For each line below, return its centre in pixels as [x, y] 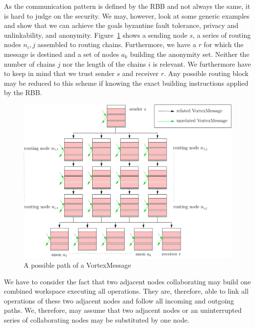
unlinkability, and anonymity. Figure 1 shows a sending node [96, 35]
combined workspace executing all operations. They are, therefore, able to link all [126, 291]
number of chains [30, 63]
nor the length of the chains [104, 63]
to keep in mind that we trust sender [59, 73]
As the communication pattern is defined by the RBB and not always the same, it [127, 6]
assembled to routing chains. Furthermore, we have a [117, 44]
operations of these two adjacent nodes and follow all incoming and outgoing [119, 300]
